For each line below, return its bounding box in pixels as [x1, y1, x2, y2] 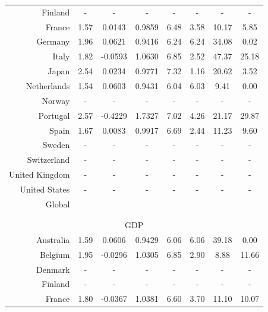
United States [20, 182, 70, 195]
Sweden [42, 138, 70, 151]
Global [45, 197, 70, 210]
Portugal [38, 109, 70, 121]
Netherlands [26, 79, 70, 92]
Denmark [36, 263, 70, 275]
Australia [36, 233, 70, 245]
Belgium [39, 248, 70, 260]
